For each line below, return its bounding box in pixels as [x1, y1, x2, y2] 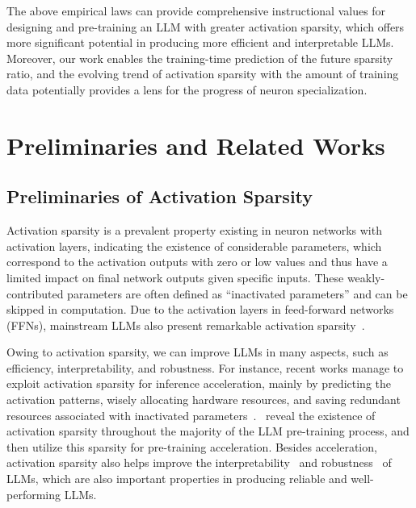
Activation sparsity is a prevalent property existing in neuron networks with [6, 222, 382, 239]
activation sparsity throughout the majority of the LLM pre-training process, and [6, 423, 410, 439]
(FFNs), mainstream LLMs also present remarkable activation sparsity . [6, 316, 365, 333]
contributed [6, 285, 64, 302]
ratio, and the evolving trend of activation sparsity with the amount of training [6, 65, 399, 82]
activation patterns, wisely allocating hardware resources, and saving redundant [6, 391, 401, 408]
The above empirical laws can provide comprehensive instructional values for [6, 2, 386, 19]
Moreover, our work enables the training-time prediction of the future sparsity [6, 49, 393, 66]
